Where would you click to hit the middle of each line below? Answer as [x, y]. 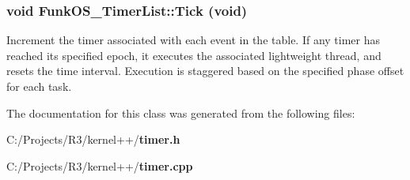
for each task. [39, 86]
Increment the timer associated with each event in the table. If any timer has [194, 40]
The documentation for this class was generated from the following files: [181, 112]
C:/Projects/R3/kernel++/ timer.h [93, 139]
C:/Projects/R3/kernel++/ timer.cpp [100, 165]
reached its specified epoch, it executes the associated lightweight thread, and [194, 55]
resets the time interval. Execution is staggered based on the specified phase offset [205, 71]
